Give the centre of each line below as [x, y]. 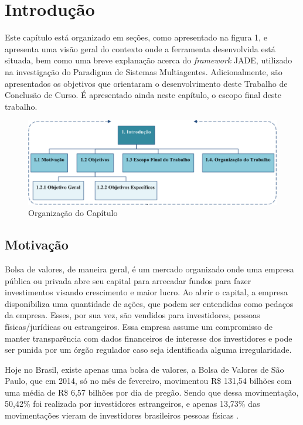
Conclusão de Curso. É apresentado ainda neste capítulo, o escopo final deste [143, 95]
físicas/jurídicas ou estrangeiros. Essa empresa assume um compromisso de [139, 326]
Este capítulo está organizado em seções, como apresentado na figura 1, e [136, 37]
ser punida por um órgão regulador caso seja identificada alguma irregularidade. [148, 350]
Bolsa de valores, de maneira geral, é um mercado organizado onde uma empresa [149, 269]
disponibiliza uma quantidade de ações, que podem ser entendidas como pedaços [149, 303]
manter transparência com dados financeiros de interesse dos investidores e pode [149, 338]
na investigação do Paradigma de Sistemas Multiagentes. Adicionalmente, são [144, 71]
